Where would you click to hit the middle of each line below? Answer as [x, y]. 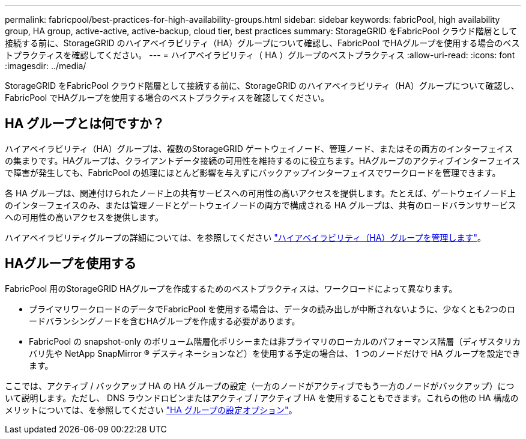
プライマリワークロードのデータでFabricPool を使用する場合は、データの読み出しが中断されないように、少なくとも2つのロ [272, 309]
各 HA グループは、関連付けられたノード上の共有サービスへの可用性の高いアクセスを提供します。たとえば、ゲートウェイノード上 [260, 193]
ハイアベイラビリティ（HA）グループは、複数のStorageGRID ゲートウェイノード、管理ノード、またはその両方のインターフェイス [259, 148]
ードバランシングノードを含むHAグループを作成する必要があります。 [165, 321]
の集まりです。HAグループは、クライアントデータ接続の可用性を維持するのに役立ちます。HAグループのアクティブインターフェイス [263, 160]
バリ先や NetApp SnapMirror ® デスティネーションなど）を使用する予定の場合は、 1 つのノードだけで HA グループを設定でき [275, 353]
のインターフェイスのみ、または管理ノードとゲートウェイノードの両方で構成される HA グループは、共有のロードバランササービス [261, 205]
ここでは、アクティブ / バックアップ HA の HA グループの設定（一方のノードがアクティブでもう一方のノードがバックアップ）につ [260, 386]
